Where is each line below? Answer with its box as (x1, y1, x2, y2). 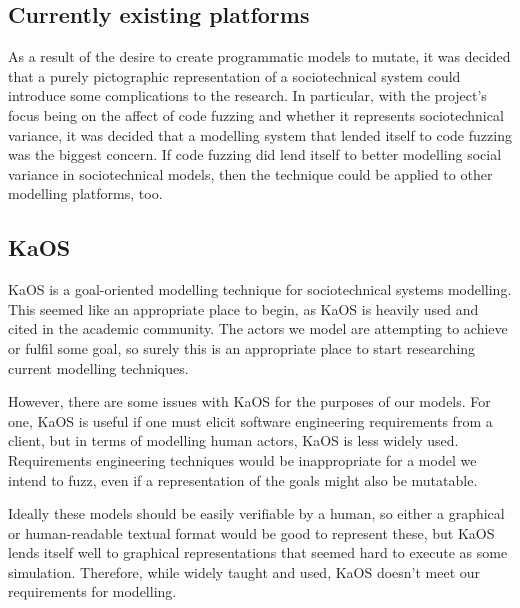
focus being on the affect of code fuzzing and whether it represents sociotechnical (8, 104, 504, 125)
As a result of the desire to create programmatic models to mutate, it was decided (8, 46, 511, 67)
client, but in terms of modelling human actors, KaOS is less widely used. (8, 430, 459, 451)
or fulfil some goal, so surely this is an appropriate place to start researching (8, 337, 476, 358)
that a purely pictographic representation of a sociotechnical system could (8, 65, 461, 86)
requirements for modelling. (8, 581, 177, 602)
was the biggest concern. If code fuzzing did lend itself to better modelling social (8, 144, 502, 165)
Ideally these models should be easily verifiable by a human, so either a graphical (8, 503, 505, 524)
